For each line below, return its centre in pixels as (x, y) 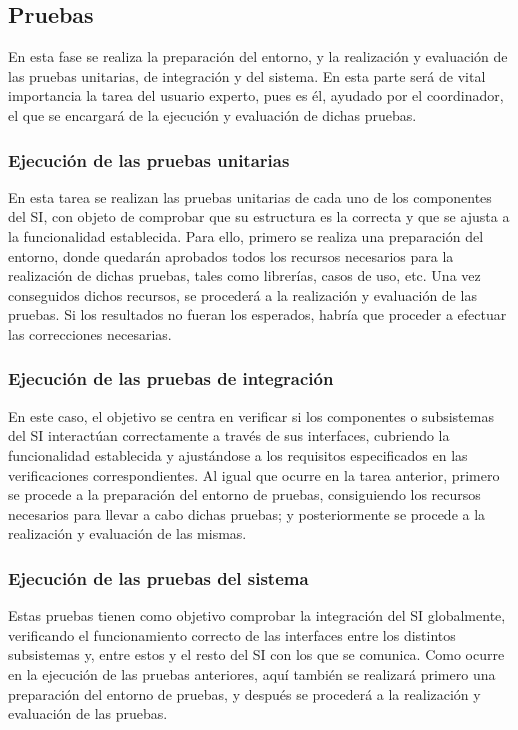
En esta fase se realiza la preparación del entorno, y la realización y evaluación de (258, 56)
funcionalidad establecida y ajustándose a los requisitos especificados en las (238, 454)
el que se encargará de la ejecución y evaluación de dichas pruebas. (212, 114)
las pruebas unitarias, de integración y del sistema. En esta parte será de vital (247, 75)
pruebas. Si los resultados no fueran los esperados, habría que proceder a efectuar (257, 314)
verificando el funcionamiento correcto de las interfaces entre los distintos (232, 634)
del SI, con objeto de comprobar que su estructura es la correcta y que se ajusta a (259, 216)
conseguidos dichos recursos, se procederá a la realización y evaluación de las (242, 294)
